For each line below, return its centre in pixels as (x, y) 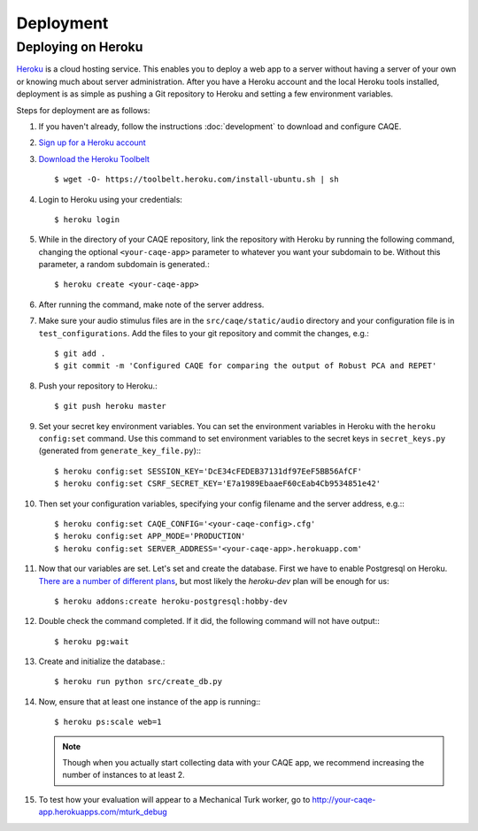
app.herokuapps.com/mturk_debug (103, 812)
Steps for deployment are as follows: (83, 110)
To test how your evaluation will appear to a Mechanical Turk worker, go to (174, 799)
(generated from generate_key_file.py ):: (119, 450)
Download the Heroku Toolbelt (94, 158)
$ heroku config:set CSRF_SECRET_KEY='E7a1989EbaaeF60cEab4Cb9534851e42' (218, 484)
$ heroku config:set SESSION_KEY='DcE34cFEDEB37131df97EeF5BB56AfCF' (208, 471)
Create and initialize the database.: (102, 662)
